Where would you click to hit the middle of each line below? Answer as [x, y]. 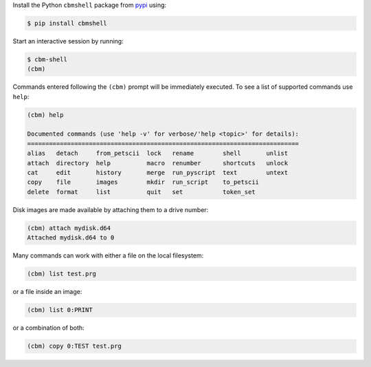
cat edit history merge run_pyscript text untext [158, 173]
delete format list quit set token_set [141, 192]
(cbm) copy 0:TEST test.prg [74, 346]
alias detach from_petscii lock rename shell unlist [158, 154]
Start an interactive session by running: [68, 41]
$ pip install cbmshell [67, 23]
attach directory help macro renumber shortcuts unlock [158, 163]
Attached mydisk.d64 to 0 [71, 238]
